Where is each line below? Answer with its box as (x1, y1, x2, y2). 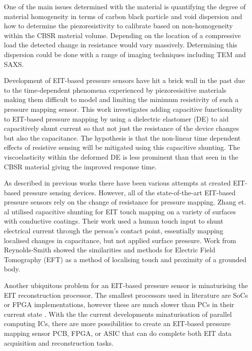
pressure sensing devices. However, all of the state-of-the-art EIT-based (22, 187, 236, 197)
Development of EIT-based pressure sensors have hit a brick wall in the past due (4, 75, 245, 85)
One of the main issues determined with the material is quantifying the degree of (4, 1, 246, 11)
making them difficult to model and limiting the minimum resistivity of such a (4, 94, 239, 104)
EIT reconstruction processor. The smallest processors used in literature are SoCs (4, 289, 248, 300)
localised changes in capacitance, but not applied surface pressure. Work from (4, 235, 236, 245)
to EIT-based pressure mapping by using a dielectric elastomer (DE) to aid (4, 113, 229, 124)
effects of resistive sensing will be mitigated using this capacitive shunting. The (4, 142, 240, 152)
